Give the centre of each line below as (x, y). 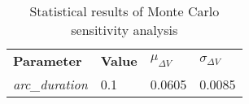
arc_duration (50, 84)
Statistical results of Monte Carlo (124, 11)
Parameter (48, 61)
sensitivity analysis (124, 30)
